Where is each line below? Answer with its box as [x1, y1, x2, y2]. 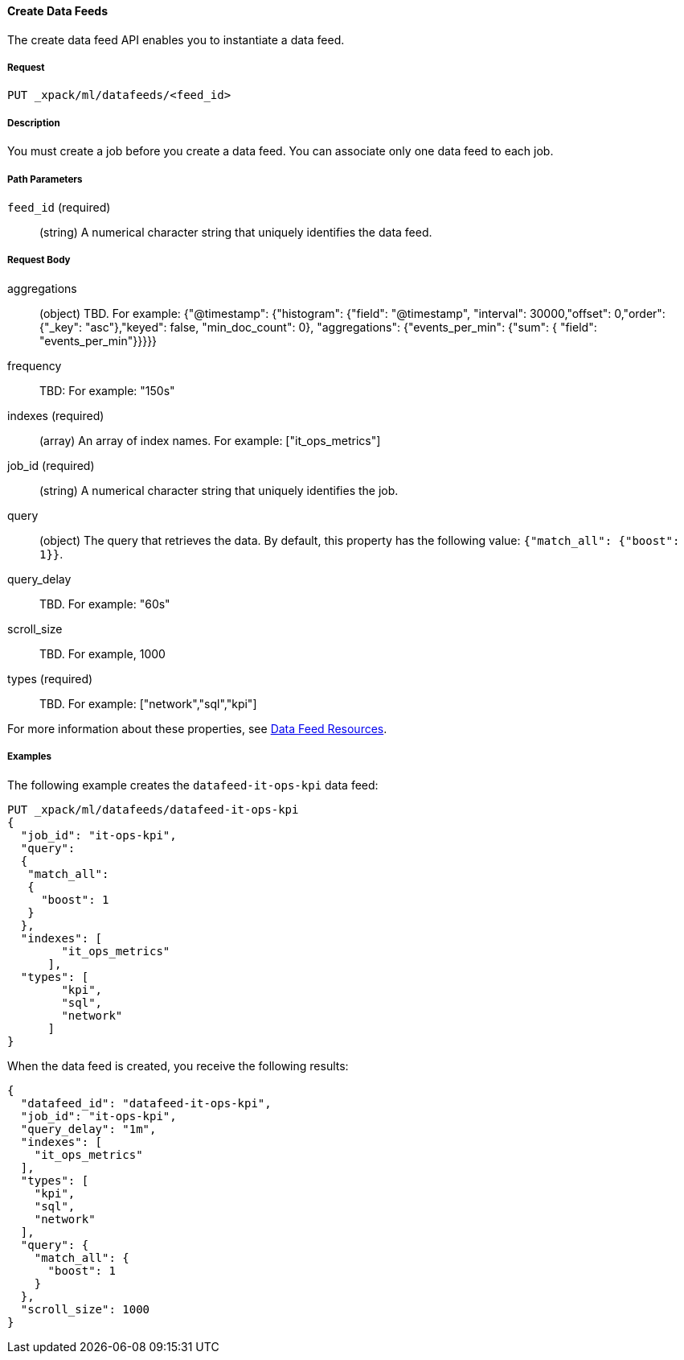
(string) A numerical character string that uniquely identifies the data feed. [39, 225, 432, 239]
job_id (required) [7, 458, 95, 472]
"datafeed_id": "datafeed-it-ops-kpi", [20, 1096, 272, 1110]
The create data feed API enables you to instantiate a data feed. [7, 32, 345, 47]
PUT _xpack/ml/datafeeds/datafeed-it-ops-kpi [7, 802, 299, 816]
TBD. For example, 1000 [39, 646, 166, 661]
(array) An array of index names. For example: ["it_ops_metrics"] [39, 433, 381, 447]
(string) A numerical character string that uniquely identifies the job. [39, 483, 399, 497]
